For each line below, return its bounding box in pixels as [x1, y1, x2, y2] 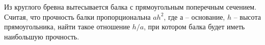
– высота [233, 11, 261, 22]
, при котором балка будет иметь [144, 21, 245, 32]
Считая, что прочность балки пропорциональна [4, 11, 151, 22]
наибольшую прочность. [4, 31, 79, 41]
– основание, [185, 11, 225, 22]
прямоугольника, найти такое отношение [4, 21, 130, 32]
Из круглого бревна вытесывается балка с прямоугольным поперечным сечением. [4, 2, 257, 12]
